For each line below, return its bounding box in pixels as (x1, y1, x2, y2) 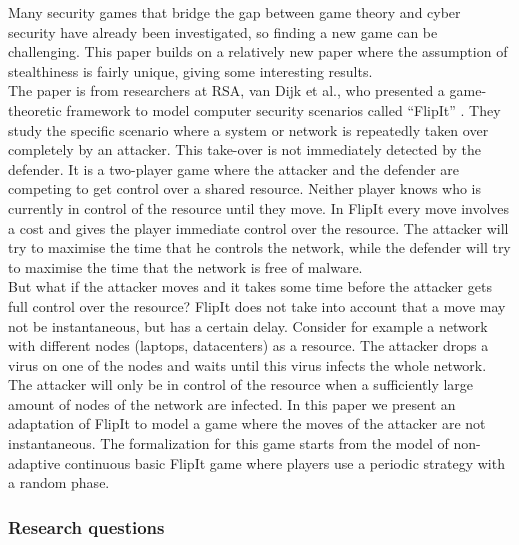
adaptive (8, 452, 61, 473)
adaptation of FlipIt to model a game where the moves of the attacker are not (8, 413, 486, 434)
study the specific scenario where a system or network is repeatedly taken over (8, 119, 489, 140)
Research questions (8, 514, 165, 539)
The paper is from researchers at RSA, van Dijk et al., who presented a (8, 80, 445, 101)
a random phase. (8, 472, 110, 493)
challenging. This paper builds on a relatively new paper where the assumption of (8, 41, 508, 62)
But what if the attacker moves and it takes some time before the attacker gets (8, 276, 492, 297)
